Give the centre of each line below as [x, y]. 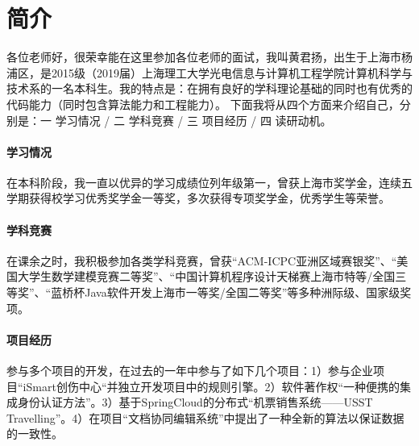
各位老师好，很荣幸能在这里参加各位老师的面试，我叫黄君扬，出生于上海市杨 [209, 57]
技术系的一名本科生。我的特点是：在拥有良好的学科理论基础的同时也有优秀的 [209, 88]
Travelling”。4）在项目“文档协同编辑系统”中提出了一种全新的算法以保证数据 [205, 417]
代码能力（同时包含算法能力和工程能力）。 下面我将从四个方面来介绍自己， [203, 104]
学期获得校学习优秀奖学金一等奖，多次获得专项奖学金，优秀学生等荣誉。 [198, 198]
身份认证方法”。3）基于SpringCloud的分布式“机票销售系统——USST [195, 402]
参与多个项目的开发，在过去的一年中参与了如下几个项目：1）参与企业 [190, 371]
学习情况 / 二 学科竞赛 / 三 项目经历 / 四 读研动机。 [193, 120]
